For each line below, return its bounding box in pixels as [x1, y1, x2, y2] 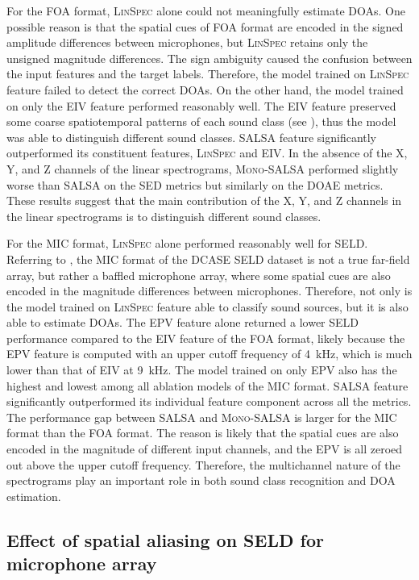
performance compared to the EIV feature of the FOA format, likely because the [6, 329, 405, 346]
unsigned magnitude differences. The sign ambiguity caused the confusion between [6, 49, 413, 66]
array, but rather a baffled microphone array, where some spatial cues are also [6, 266, 391, 283]
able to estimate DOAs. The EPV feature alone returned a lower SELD [6, 314, 359, 331]
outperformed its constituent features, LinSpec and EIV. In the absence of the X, [6, 144, 408, 161]
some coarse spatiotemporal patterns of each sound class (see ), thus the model [6, 113, 396, 130]
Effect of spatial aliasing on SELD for [6, 527, 324, 552]
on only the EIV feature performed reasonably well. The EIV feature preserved [6, 97, 396, 114]
